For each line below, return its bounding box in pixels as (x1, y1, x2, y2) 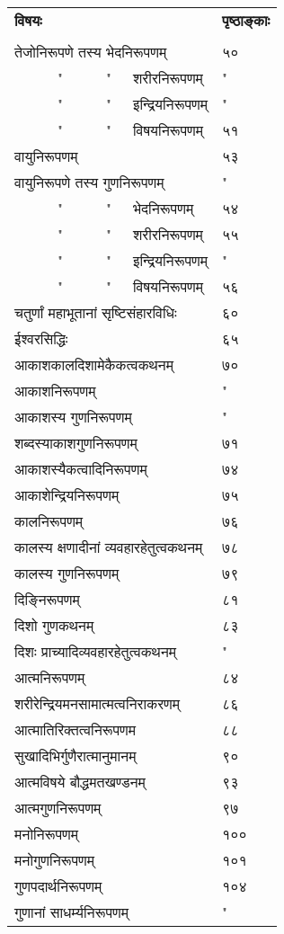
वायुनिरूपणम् (14, 146, 78, 166)
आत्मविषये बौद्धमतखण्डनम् (14, 771, 146, 792)
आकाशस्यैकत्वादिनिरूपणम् (14, 458, 147, 479)
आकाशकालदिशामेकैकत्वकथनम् (14, 354, 173, 375)
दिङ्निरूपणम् (14, 589, 80, 609)
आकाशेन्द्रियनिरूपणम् (14, 485, 120, 505)
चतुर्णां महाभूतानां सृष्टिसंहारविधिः (14, 302, 177, 323)
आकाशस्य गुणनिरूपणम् (14, 406, 132, 427)
